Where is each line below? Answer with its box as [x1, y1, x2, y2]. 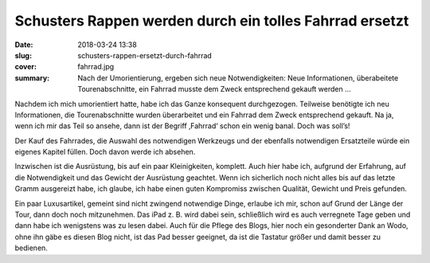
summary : [14, 73, 50, 83]
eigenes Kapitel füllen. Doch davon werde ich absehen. [14, 147, 196, 157]
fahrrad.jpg [77, 62, 115, 72]
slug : [14, 50, 32, 60]
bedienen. [14, 243, 48, 253]
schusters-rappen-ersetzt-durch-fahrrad [77, 50, 213, 60]
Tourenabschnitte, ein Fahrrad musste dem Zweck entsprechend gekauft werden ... [77, 84, 352, 94]
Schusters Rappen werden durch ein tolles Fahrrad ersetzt [14, 12, 409, 29]
